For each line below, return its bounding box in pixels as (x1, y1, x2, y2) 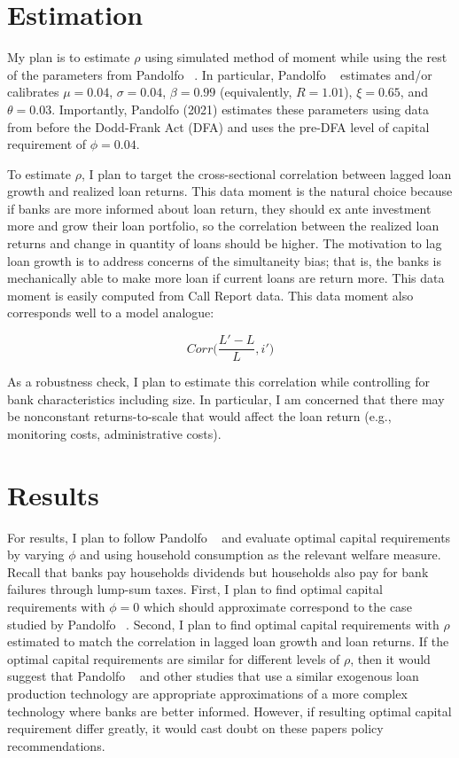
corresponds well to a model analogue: (7, 303, 214, 322)
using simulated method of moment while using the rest (144, 48, 447, 66)
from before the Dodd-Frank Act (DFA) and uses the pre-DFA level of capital (7, 117, 430, 136)
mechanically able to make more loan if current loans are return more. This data (7, 269, 445, 287)
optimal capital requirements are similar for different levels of (7, 649, 340, 668)
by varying (7, 545, 65, 564)
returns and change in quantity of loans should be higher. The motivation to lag (7, 234, 442, 253)
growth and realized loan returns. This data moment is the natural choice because (7, 182, 453, 200)
